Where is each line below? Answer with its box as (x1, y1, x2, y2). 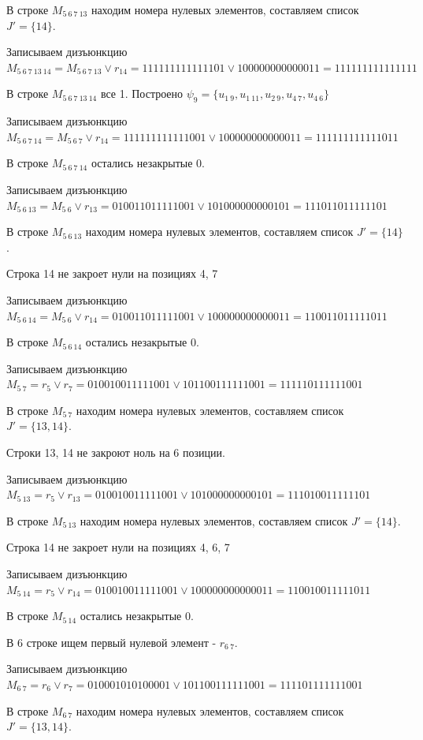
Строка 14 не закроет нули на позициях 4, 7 (6, 265, 218, 282)
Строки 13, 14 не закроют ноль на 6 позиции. (6, 444, 225, 461)
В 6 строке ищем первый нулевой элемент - (6, 633, 217, 650)
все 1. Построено (100, 85, 184, 102)
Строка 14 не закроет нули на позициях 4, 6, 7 (6, 539, 230, 555)
